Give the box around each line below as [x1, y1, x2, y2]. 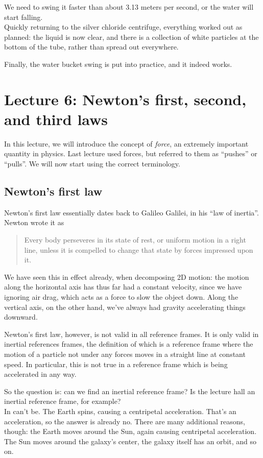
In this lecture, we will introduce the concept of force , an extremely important [4, 138, 249, 149]
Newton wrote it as [4, 217, 64, 228]
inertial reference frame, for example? [4, 396, 121, 406]
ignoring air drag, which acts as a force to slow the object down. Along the [4, 292, 238, 302]
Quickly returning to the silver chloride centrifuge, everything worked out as [4, 21, 243, 32]
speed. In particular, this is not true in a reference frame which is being [4, 358, 228, 369]
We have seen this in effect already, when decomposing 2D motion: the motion [4, 271, 249, 282]
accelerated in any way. [4, 369, 77, 379]
